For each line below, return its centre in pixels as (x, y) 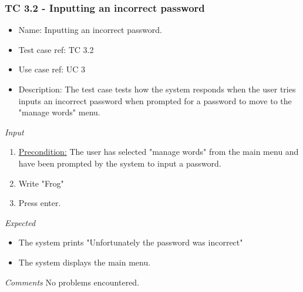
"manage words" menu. (59, 112)
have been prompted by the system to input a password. (120, 163)
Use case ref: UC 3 (52, 69)
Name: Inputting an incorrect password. (90, 30)
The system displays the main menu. (85, 262)
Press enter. (40, 203)
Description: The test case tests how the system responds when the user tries (157, 89)
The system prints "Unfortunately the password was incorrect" (131, 242)
